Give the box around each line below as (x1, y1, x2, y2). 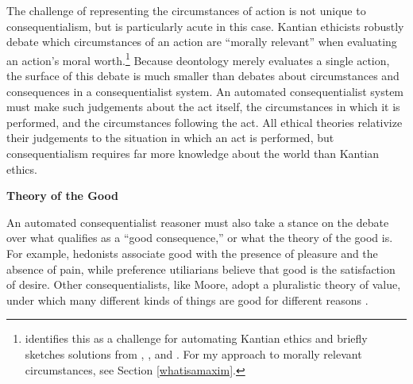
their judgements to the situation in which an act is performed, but (6, 129, 334, 146)
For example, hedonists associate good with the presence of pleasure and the (6, 244, 378, 261)
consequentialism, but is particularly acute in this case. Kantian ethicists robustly (6, 17, 404, 34)
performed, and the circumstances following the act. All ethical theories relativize (6, 113, 403, 130)
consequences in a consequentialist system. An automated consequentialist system (6, 83, 404, 99)
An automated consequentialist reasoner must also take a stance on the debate (6, 213, 389, 230)
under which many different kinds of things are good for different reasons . (6, 291, 369, 308)
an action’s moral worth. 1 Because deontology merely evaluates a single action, (6, 49, 390, 68)
